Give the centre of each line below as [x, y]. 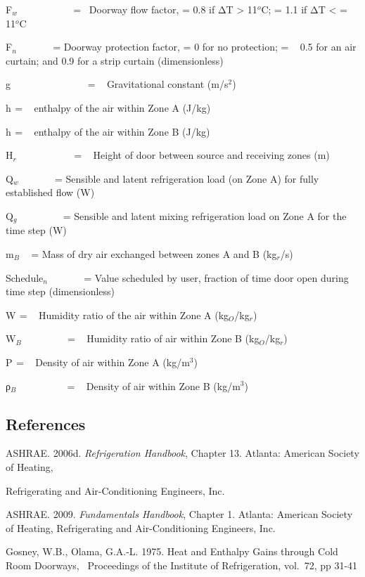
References [46, 423]
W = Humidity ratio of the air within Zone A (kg [117, 315]
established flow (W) [50, 192]
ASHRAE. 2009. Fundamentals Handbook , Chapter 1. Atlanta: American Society [179, 514]
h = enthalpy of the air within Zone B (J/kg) [108, 131]
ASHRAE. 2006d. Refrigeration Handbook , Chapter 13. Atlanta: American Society [182, 453]
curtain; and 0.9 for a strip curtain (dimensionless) [115, 60]
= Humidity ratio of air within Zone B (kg [163, 338]
